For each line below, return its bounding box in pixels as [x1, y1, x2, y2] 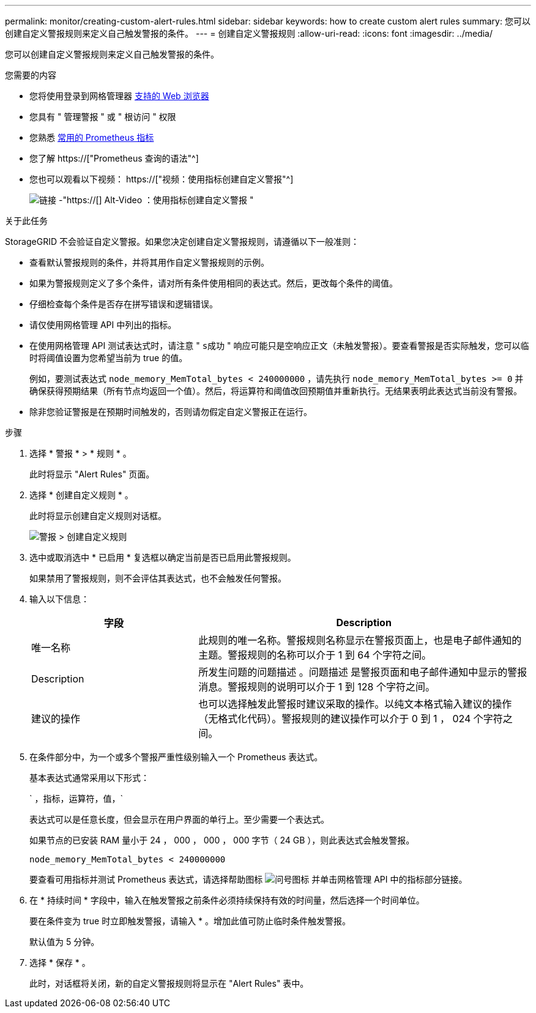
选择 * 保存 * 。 [29, 957, 91, 968]
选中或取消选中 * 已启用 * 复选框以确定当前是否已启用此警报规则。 [29, 552, 296, 563]
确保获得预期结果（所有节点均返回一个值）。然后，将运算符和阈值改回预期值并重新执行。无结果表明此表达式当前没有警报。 [29, 386, 522, 396]
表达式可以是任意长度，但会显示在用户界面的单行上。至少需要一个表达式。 [29, 814, 329, 824]
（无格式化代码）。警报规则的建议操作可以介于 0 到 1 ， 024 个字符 [198, 712, 503, 725]
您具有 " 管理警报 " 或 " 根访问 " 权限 [29, 111, 176, 122]
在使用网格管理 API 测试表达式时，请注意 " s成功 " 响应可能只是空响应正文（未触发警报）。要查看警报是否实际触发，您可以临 [29, 340, 529, 351]
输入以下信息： [29, 594, 89, 604]
